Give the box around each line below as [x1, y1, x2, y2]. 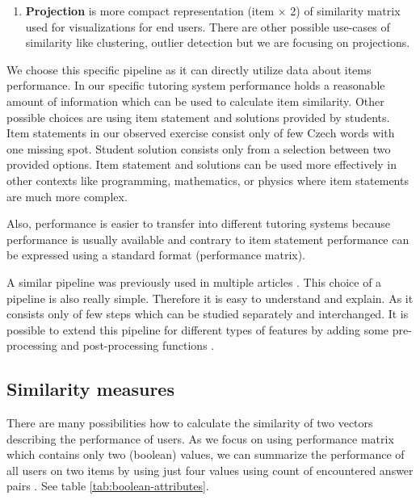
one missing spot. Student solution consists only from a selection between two [6, 140, 391, 157]
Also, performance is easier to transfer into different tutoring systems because [6, 215, 390, 232]
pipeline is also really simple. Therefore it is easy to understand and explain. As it [6, 289, 414, 306]
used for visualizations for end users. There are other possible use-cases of [25, 18, 390, 35]
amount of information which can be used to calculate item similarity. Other [6, 92, 384, 109]
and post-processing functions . [61, 337, 215, 354]
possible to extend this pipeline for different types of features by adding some [6, 321, 389, 338]
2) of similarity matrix [290, 2, 401, 19]
